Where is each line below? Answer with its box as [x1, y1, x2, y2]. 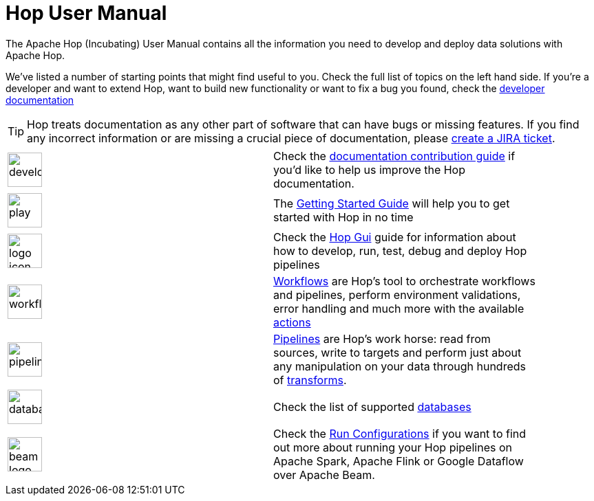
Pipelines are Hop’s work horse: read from [273, 331, 491, 346]
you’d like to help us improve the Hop [273, 162, 466, 177]
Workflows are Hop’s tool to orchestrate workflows [273, 274, 535, 288]
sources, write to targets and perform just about [273, 345, 522, 359]
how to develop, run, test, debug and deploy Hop [273, 243, 527, 258]
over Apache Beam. [273, 467, 375, 482]
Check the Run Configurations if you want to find [273, 426, 527, 441]
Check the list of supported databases [273, 399, 471, 414]
